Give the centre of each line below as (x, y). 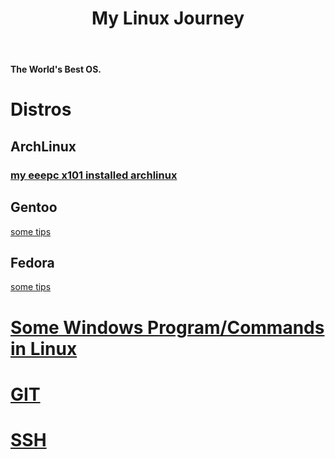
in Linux (44, 348)
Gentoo (34, 207)
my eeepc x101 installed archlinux (94, 175)
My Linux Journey (168, 18)
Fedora (32, 262)
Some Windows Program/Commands (167, 327)
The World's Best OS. (56, 69)
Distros (41, 109)
